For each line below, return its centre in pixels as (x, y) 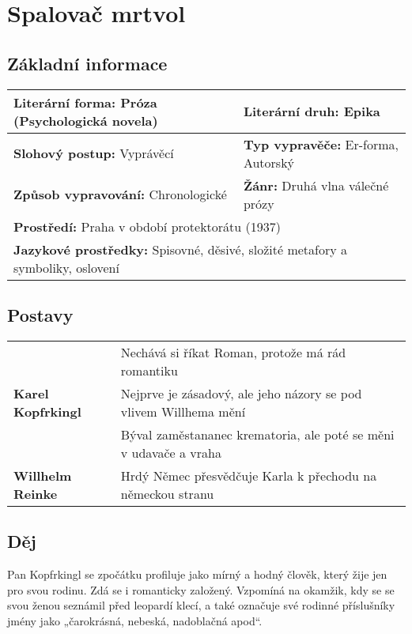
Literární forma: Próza (85, 102)
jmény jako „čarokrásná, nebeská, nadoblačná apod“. (135, 620)
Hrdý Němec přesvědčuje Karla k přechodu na (249, 475)
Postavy (40, 314)
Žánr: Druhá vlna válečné (316, 185)
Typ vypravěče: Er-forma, (321, 144)
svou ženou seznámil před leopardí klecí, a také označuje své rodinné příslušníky (201, 605)
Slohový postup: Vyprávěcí (94, 153)
